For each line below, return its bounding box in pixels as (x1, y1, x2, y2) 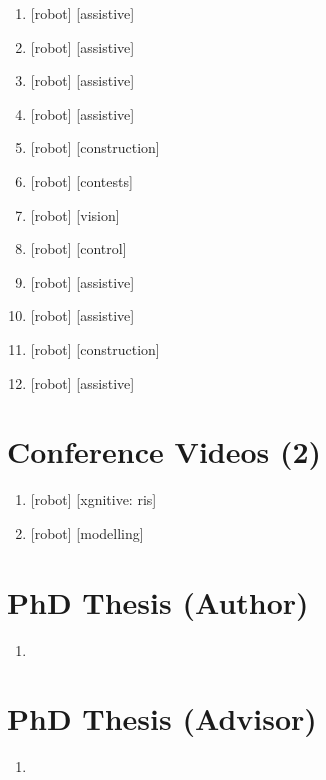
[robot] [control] (30, 238, 127, 259)
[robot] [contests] (30, 170, 133, 191)
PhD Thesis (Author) (7, 581, 309, 622)
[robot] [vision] (30, 204, 120, 225)
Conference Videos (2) (7, 431, 322, 472)
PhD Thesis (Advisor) (7, 698, 317, 739)
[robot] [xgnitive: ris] (30, 489, 157, 510)
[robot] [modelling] (30, 522, 144, 543)
